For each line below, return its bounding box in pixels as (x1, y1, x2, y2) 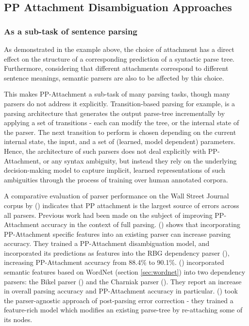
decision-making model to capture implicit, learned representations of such (4, 165, 225, 175)
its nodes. (4, 314, 33, 325)
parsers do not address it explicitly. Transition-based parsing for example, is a (4, 98, 235, 108)
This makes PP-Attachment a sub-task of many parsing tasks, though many (4, 89, 230, 99)
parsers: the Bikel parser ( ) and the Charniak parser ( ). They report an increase (4, 276, 242, 286)
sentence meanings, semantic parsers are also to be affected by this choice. (4, 72, 224, 82)
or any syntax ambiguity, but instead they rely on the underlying (43, 155, 237, 165)
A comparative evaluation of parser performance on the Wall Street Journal (4, 191, 229, 201)
